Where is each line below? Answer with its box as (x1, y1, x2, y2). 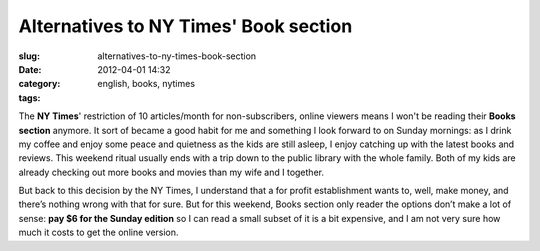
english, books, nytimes (97, 78, 195, 90)
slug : (18, 50, 40, 62)
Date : (18, 63, 42, 75)
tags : (18, 91, 41, 104)
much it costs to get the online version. (18, 226, 179, 239)
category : (18, 78, 61, 90)
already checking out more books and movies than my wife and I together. (18, 166, 325, 178)
